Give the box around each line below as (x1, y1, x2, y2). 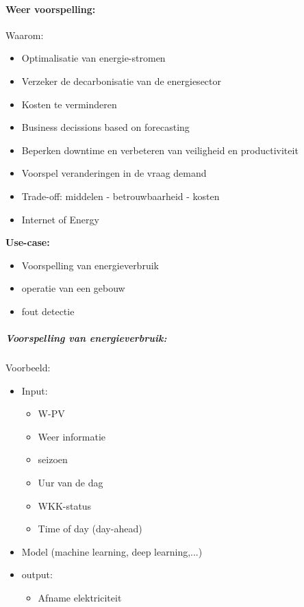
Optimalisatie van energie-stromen (21, 51, 166, 65)
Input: (21, 383, 48, 397)
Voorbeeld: (5, 360, 51, 375)
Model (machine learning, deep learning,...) (21, 544, 203, 558)
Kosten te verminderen (21, 97, 117, 111)
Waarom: (5, 27, 44, 42)
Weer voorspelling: (5, 1, 96, 16)
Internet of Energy (21, 212, 99, 226)
